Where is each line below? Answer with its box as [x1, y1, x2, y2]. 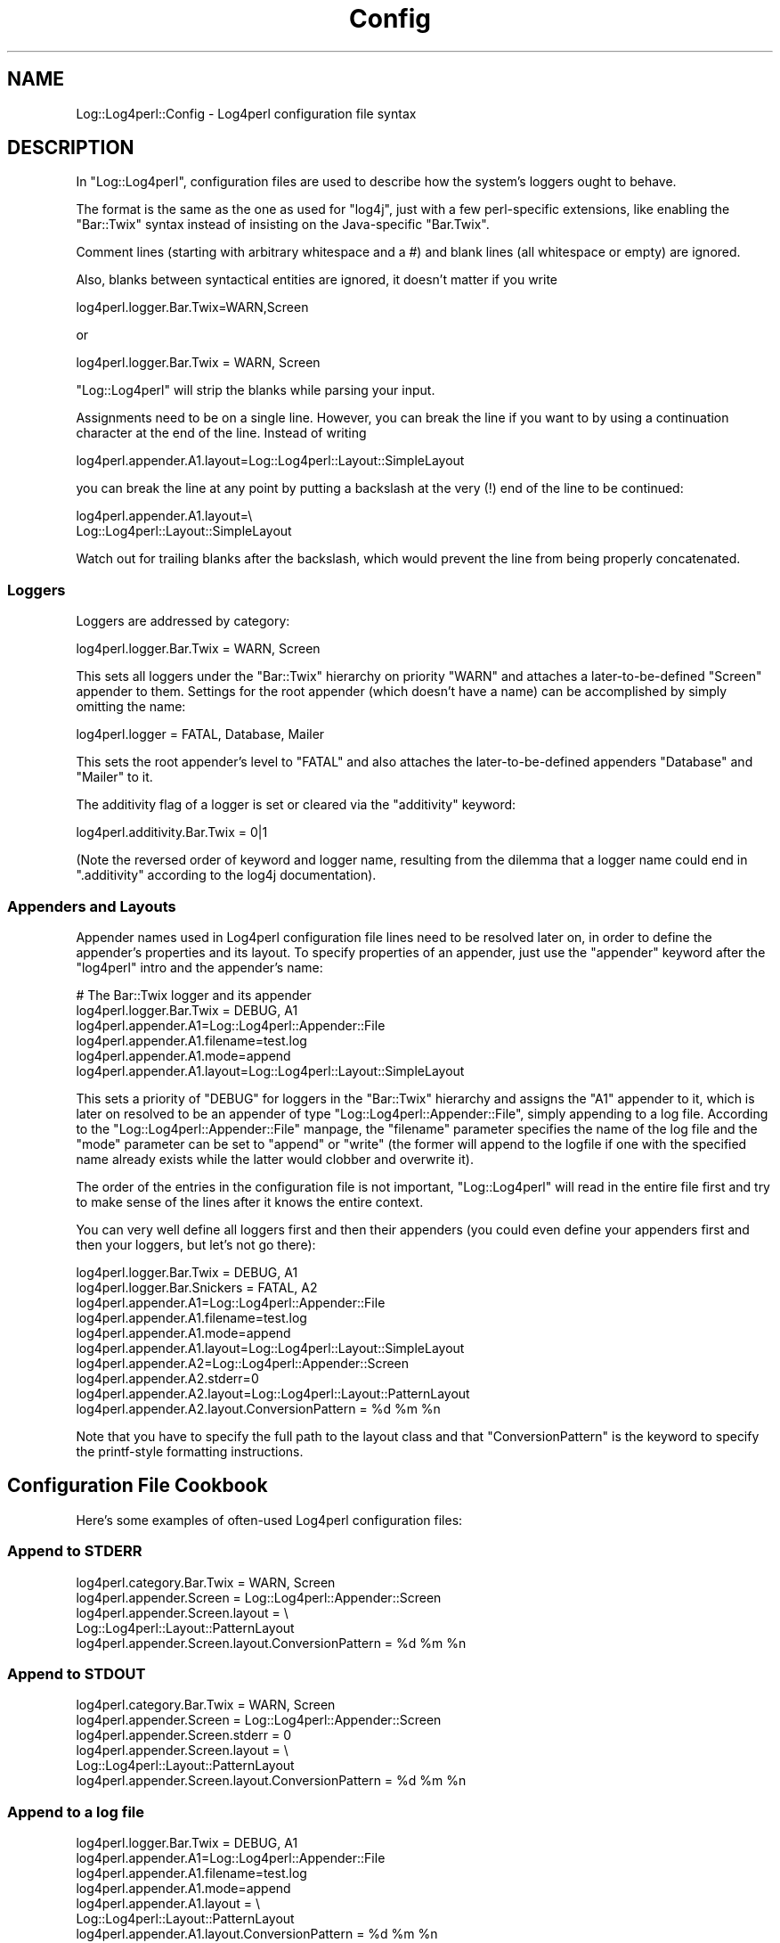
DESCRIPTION [7, 136, 134, 160]
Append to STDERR [7, 1542, 142, 1561]
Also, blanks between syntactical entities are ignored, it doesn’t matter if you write [76, 272, 558, 288]
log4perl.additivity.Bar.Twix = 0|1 [76, 824, 268, 840]
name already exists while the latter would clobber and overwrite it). [76, 1151, 474, 1167]
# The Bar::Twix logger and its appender [76, 987, 312, 1003]
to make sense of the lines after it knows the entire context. [76, 1193, 424, 1209]
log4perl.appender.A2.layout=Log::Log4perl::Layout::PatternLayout [76, 1385, 470, 1401]
